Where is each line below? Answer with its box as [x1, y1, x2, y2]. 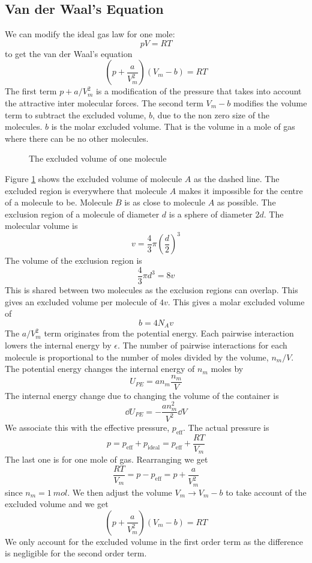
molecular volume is [5, 219, 78, 232]
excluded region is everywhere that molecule [5, 184, 167, 196]
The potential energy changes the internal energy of [5, 362, 195, 375]
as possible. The [217, 196, 276, 208]
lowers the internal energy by [5, 338, 112, 351]
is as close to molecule [124, 196, 205, 208]
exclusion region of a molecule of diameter [5, 207, 160, 220]
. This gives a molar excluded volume [167, 295, 305, 308]
